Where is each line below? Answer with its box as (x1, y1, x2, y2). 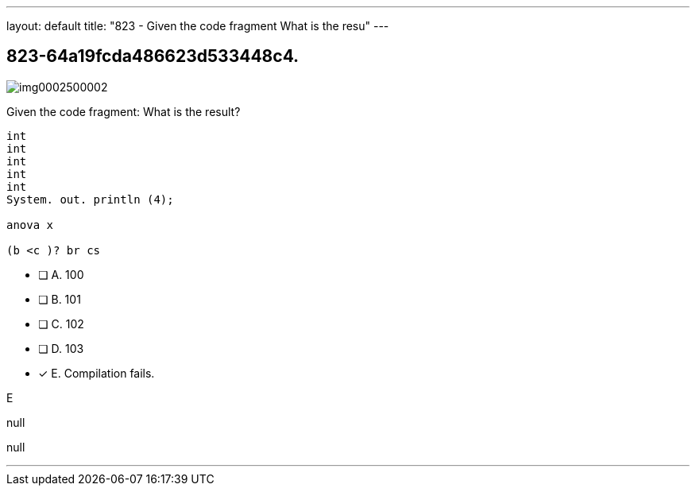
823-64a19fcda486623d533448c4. (6, 46, 300, 67)
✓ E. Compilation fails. (38, 366, 155, 380)
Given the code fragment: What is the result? (6, 104, 241, 118)
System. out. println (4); (6, 192, 174, 206)
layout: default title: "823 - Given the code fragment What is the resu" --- (6, 19, 389, 33)
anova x (6, 218, 54, 231)
